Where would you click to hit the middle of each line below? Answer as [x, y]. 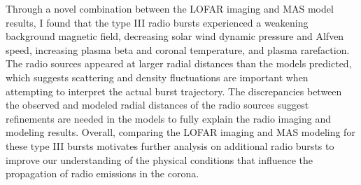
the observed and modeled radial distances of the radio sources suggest [157, 105]
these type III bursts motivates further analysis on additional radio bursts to [170, 145]
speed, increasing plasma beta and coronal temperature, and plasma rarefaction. [178, 49]
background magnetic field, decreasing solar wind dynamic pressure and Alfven [175, 36]
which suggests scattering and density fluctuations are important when [157, 77]
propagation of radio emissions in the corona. [102, 173]
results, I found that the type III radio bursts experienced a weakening [157, 22]
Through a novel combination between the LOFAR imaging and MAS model [170, 8]
